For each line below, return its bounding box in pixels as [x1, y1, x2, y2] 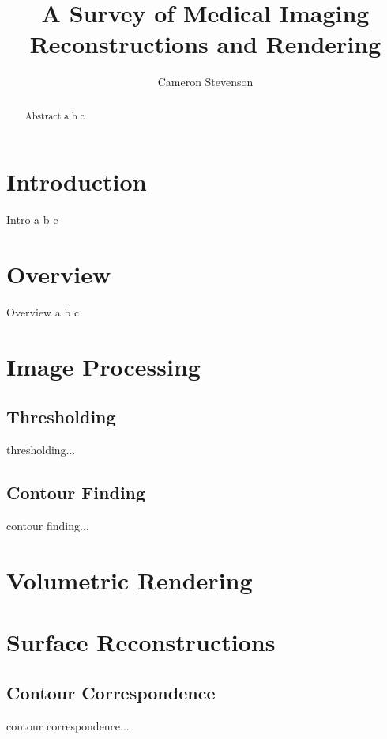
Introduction [6, 165, 147, 198]
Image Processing [6, 350, 201, 382]
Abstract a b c [24, 108, 85, 122]
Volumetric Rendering [6, 563, 253, 596]
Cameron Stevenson [157, 74, 254, 90]
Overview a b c [6, 304, 80, 320]
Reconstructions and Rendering [29, 28, 381, 60]
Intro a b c [6, 211, 58, 228]
